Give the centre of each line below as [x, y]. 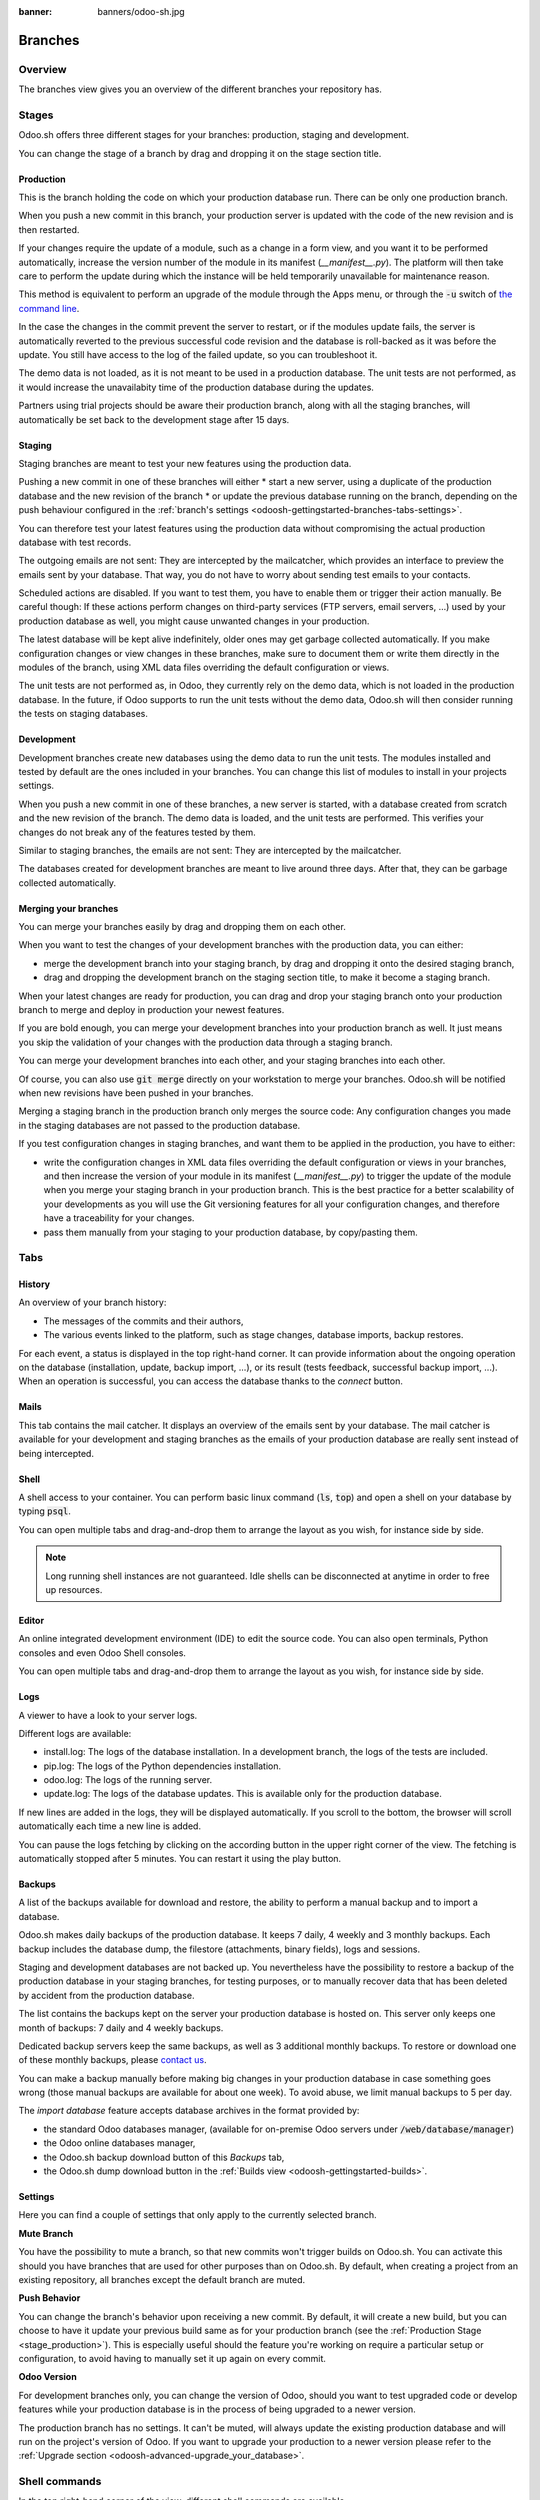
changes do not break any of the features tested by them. [137, 832]
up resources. [74, 1589]
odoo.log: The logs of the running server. [128, 1780]
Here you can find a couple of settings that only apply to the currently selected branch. [197, 2215]
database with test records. [75, 542]
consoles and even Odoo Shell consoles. [102, 1652]
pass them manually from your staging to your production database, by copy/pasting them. [231, 1232]
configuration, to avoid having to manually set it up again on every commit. [172, 2358]
